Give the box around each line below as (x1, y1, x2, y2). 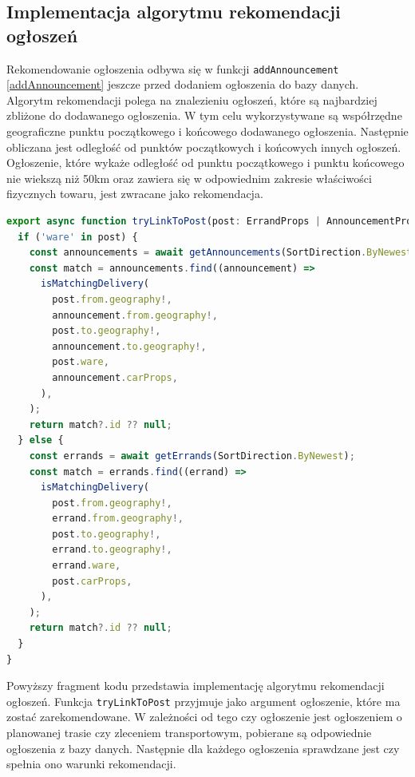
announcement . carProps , (52, 371, 178, 383)
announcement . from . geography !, (52, 309, 218, 321)
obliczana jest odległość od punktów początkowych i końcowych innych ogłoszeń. (6, 138, 401, 155)
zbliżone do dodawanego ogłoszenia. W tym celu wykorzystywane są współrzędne (6, 107, 402, 124)
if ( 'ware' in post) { (18, 231, 138, 243)
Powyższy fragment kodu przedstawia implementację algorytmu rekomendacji (6, 677, 385, 694)
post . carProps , (52, 575, 132, 587)
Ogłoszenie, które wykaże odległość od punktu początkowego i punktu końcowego (6, 154, 405, 171)
